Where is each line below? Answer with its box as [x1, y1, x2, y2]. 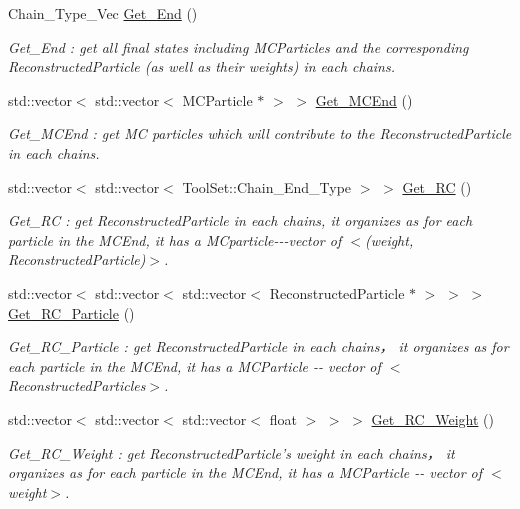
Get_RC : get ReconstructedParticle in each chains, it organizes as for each [8, 210, 473, 231]
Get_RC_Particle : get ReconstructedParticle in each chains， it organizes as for [8, 336, 509, 357]
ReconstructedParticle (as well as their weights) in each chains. [8, 56, 396, 77]
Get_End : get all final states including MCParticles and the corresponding [8, 36, 469, 57]
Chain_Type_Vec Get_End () [8, 3, 198, 23]
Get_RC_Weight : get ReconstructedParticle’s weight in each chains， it [8, 442, 455, 463]
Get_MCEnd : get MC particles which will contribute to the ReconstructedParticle [8, 123, 512, 144]
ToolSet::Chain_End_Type [182, 176, 352, 197]
